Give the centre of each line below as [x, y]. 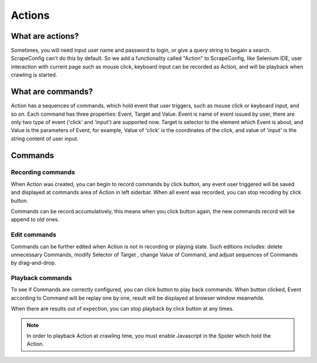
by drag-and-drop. [33, 263]
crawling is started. [34, 75]
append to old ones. [35, 220]
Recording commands [43, 172]
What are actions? [45, 36]
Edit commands [34, 235]
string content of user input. [45, 139]
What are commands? [52, 92]
